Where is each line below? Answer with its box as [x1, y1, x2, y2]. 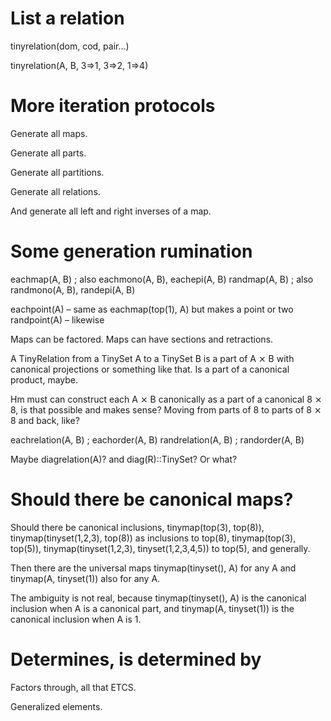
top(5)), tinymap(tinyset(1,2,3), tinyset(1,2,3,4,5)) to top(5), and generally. [10, 542, 311, 554]
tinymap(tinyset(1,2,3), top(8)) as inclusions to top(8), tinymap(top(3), [10, 532, 297, 544]
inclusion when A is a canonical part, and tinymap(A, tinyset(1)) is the [10, 602, 295, 614]
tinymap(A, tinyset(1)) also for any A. [10, 572, 161, 584]
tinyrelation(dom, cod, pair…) [10, 40, 130, 52]
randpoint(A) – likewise [10, 313, 105, 326]
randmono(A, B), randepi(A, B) [10, 283, 136, 296]
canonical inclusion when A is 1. [10, 613, 142, 625]
